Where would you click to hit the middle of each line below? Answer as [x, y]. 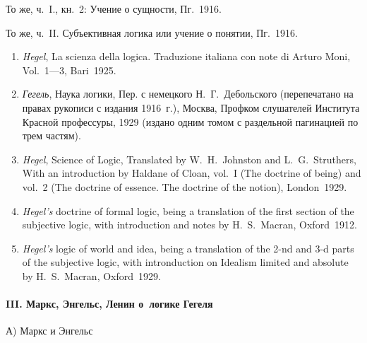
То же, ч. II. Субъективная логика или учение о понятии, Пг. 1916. [152, 32]
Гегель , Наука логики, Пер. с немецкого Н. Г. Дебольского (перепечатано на [188, 94]
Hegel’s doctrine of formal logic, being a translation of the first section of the [188, 210]
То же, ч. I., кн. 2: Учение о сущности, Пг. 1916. [114, 8]
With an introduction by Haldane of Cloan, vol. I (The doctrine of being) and [192, 173]
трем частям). [52, 135]
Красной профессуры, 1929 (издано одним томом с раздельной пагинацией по [190, 121]
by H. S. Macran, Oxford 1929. [91, 275]
